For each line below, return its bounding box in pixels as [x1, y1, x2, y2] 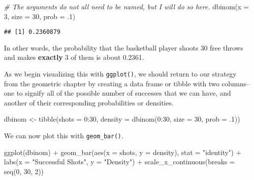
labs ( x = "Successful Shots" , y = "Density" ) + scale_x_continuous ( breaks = [4, 156, 235, 167]
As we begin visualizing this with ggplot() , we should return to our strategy [4, 69, 237, 79]
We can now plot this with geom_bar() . [4, 130, 124, 141]
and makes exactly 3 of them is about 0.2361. [4, 52, 144, 62]
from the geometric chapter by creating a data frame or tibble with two [4, 78, 220, 88]
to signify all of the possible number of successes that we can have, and [16, 88, 231, 98]
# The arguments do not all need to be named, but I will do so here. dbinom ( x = [4, 1, 249, 11]
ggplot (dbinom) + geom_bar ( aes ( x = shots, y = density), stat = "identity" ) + [4, 147, 242, 157]
